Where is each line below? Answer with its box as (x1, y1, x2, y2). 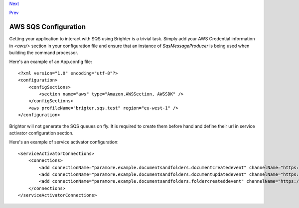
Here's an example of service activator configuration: (9, 139, 119, 145)
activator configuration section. (9, 130, 74, 136)
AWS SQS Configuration (9, 23, 86, 31)
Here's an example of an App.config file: (9, 59, 92, 65)
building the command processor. (9, 50, 78, 56)
